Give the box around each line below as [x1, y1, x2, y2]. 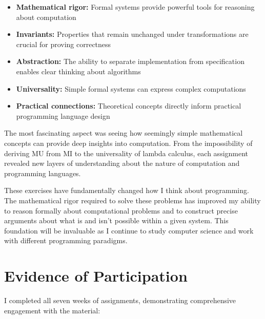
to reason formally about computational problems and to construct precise [4, 205, 238, 216]
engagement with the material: [4, 305, 100, 315]
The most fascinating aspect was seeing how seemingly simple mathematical [4, 127, 243, 138]
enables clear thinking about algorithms [16, 66, 141, 76]
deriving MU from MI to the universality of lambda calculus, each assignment [4, 147, 249, 158]
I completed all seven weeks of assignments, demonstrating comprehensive [4, 295, 236, 305]
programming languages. [4, 167, 81, 178]
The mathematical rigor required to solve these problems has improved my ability [4, 195, 261, 205]
